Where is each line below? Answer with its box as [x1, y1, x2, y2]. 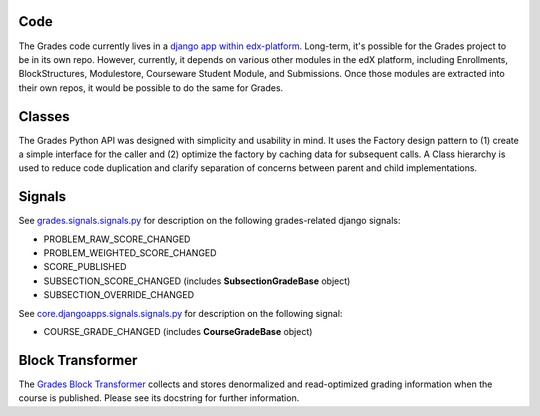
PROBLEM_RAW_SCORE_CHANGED [43, 233, 191, 245]
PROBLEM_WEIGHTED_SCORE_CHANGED [43, 247, 217, 259]
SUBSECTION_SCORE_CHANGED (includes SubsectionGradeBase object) [43, 275, 351, 287]
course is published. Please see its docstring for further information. [18, 392, 300, 404]
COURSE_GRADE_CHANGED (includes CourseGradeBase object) [43, 326, 313, 338]
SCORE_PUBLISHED [43, 261, 127, 273]
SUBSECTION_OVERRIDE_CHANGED [43, 289, 195, 301]
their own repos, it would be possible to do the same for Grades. [18, 81, 284, 94]
